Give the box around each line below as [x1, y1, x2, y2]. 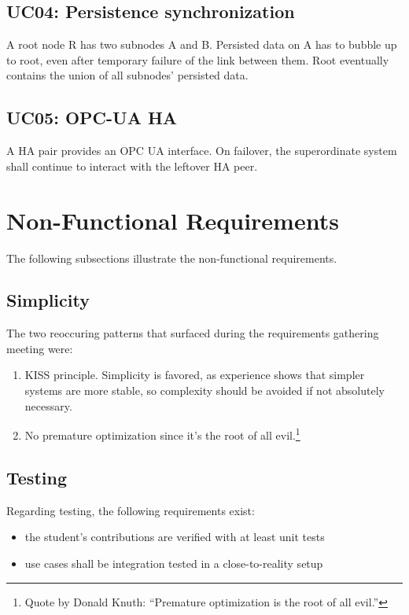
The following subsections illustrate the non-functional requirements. [6, 249, 337, 266]
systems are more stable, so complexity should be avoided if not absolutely [24, 382, 385, 399]
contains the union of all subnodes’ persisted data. [6, 67, 249, 83]
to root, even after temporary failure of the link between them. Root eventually [6, 51, 389, 68]
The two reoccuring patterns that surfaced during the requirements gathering [6, 325, 379, 341]
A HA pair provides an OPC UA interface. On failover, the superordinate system [6, 142, 397, 159]
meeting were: [6, 340, 73, 356]
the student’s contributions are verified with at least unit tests [24, 528, 325, 545]
